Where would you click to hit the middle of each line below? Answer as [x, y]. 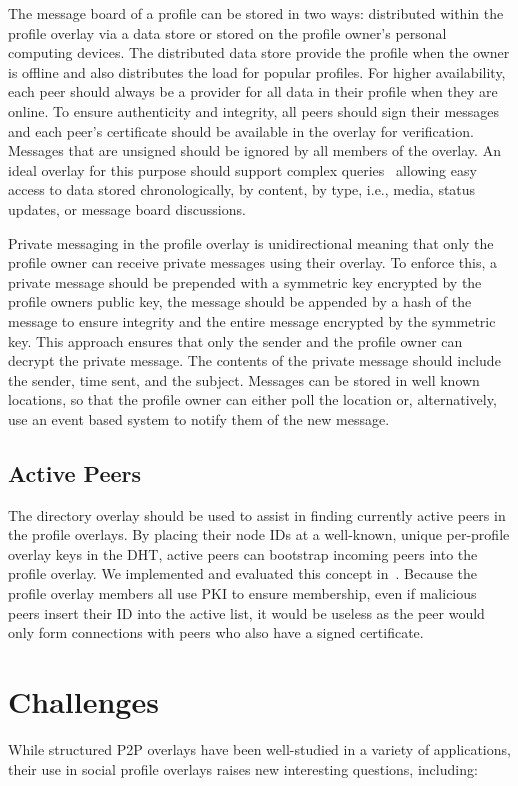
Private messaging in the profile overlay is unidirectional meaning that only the [251, 242]
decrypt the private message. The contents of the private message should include [254, 360]
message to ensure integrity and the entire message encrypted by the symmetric [252, 320]
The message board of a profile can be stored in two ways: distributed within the [256, 13]
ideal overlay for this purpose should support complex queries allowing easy [242, 169]
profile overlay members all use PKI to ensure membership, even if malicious [242, 593]
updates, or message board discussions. [127, 208]
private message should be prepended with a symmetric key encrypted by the [245, 281]
